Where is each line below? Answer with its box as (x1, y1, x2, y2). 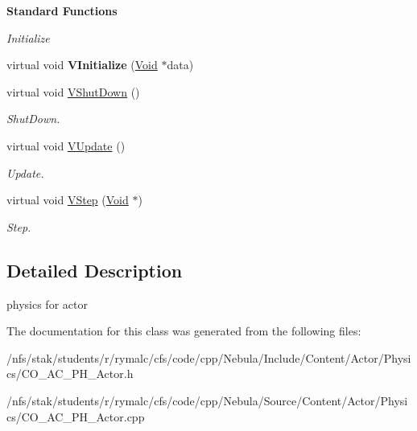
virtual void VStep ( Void (6, 191, 129, 208)
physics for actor (6, 295, 88, 312)
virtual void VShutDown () (6, 83, 140, 100)
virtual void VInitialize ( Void (6, 56, 158, 73)
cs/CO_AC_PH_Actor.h (6, 365, 134, 382)
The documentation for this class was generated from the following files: (6, 322, 361, 339)
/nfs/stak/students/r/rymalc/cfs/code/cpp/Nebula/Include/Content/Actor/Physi (6, 349, 411, 366)
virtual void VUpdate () (6, 137, 126, 154)
